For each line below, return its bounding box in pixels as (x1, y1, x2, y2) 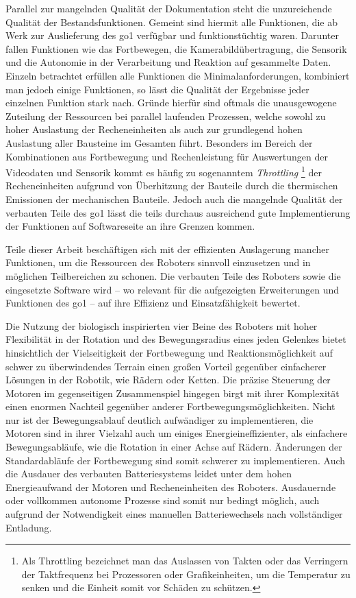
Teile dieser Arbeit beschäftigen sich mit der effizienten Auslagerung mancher (5, 241, 329, 256)
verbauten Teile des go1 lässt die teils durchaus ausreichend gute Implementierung (5, 205, 351, 219)
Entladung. (5, 520, 52, 534)
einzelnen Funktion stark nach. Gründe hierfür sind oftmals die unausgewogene (5, 95, 337, 110)
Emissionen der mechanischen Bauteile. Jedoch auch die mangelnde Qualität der (5, 191, 343, 206)
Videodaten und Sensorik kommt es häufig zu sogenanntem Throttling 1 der (5, 163, 322, 179)
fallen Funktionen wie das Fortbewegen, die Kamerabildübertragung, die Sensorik (5, 41, 347, 56)
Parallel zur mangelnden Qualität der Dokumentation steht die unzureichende (5, 1, 332, 15)
